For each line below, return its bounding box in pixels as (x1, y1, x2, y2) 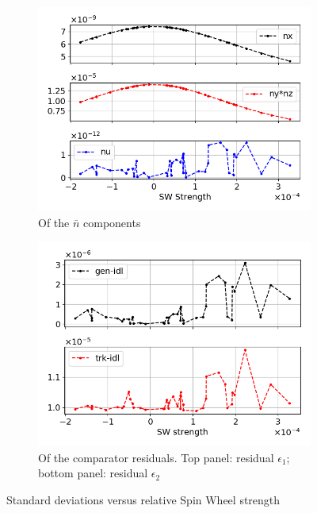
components (83, 214, 141, 230)
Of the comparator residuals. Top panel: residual (38, 449, 274, 465)
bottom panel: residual (38, 465, 148, 481)
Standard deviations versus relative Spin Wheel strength (6, 491, 281, 507)
